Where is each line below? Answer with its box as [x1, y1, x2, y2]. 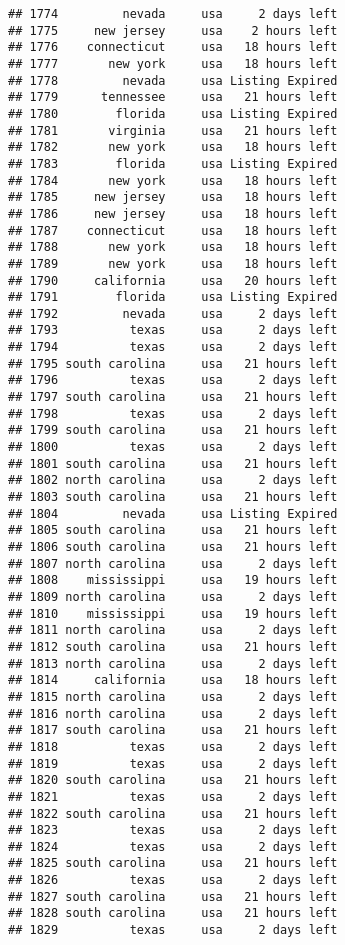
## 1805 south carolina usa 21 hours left [8, 523, 338, 538]
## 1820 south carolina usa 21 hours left [8, 773, 338, 788]
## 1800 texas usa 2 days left [8, 440, 338, 455]
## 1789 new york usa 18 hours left [8, 256, 338, 271]
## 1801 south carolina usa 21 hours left [8, 456, 338, 471]
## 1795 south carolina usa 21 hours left [8, 356, 338, 371]
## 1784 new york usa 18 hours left [8, 173, 338, 188]
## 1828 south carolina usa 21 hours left [8, 906, 338, 921]
